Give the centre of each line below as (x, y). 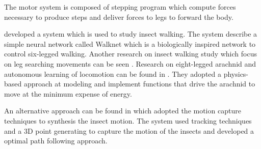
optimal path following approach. (56, 141)
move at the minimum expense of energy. (68, 93)
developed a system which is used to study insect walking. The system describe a (131, 34)
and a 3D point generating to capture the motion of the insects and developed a (129, 130)
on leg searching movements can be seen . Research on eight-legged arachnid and (130, 63)
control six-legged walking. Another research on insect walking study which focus (130, 54)
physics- (236, 73)
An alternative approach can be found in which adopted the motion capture (123, 111)
